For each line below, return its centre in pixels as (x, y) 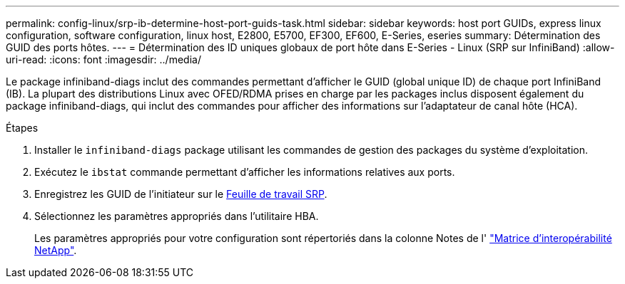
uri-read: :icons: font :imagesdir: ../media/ (103, 59)
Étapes (22, 128)
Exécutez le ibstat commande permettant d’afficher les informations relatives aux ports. (245, 172)
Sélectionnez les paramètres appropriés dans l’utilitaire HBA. (177, 216)
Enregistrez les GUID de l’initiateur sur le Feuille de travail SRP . (181, 194)
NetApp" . (56, 250)
